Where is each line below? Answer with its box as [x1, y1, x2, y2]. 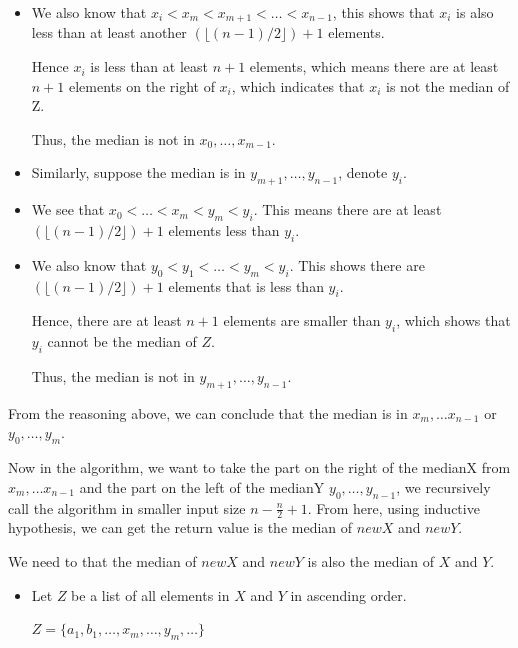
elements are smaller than [223, 310, 381, 331]
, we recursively [396, 476, 491, 497]
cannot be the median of [47, 331, 197, 352]
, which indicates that [231, 75, 365, 96]
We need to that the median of [8, 551, 197, 571]
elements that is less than [168, 275, 324, 296]
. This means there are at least [253, 199, 442, 220]
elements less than [168, 220, 280, 241]
